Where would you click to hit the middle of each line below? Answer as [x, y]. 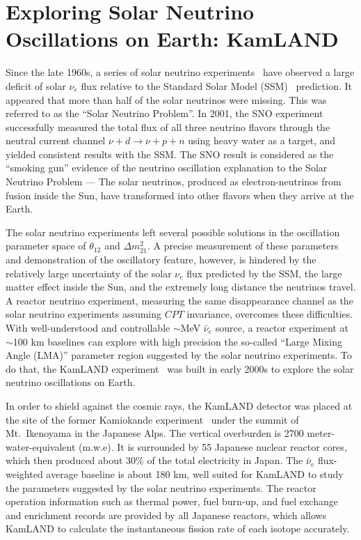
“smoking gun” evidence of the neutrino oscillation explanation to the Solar [167, 168]
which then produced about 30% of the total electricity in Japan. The [154, 460]
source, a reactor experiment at [282, 327]
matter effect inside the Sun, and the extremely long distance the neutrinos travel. [181, 287]
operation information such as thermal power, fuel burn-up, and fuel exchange [172, 501]
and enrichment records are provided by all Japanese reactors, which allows [166, 515]
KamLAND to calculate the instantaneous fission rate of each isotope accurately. [178, 529]
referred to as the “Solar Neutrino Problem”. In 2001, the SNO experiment [165, 113]
